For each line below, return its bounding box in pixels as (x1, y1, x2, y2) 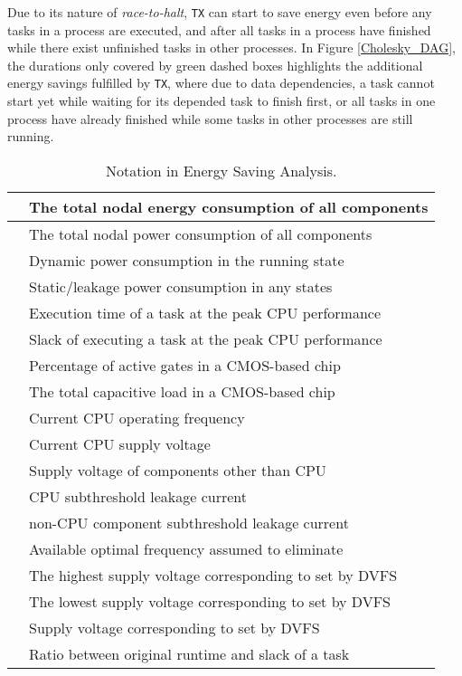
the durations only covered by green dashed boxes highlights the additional (7, 55, 423, 74)
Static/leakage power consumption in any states (29, 275, 333, 297)
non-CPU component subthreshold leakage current (29, 511, 349, 533)
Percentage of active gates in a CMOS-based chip (29, 354, 341, 376)
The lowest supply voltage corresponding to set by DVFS (29, 590, 391, 612)
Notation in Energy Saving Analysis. (105, 159, 337, 181)
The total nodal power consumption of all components (29, 223, 372, 244)
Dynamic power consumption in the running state (29, 249, 344, 271)
